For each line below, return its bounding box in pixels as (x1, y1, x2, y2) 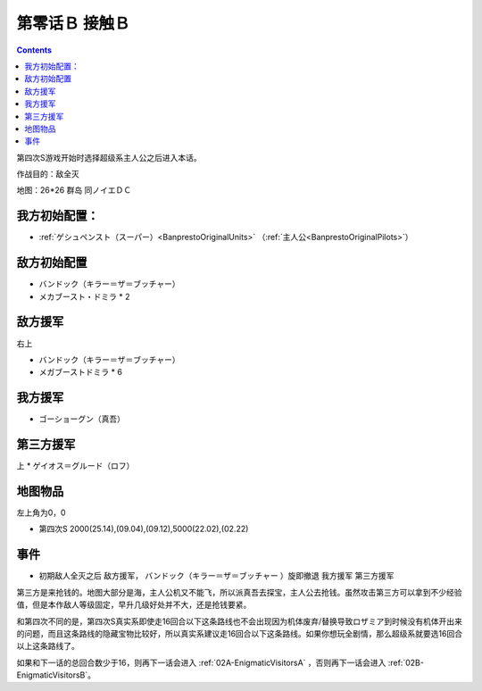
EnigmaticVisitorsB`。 (16, 670, 96, 680)
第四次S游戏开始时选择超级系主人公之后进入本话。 (16, 152, 202, 162)
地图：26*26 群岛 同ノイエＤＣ (16, 185, 132, 196)
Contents (16, 45, 53, 55)
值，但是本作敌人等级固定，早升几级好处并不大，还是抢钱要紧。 (16, 599, 252, 611)
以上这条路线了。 (16, 641, 79, 652)
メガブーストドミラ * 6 (38, 367, 122, 378)
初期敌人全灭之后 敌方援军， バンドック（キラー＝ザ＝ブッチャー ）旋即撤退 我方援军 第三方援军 (38, 570, 395, 581)
